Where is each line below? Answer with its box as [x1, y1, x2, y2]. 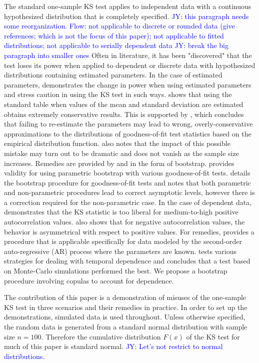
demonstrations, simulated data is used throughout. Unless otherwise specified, [4, 311, 245, 322]
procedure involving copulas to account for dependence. [4, 275, 174, 285]
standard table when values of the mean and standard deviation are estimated [4, 98, 243, 109]
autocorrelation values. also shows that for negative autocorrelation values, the [4, 216, 245, 227]
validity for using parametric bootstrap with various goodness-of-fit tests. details [4, 167, 250, 178]
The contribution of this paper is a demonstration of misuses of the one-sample [4, 292, 246, 302]
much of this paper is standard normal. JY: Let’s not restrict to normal [4, 341, 223, 351]
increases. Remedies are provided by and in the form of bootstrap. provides [4, 157, 234, 168]
